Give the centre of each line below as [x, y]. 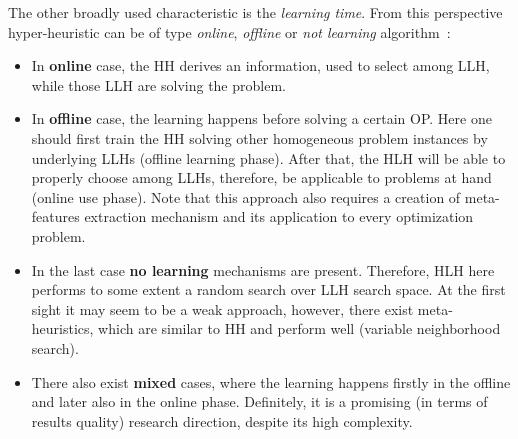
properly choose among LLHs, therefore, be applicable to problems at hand [261, 177]
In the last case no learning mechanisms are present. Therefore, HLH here [263, 269]
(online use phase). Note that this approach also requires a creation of [246, 196]
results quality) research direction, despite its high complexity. [222, 420]
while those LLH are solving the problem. [158, 84]
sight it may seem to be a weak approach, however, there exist [222, 308]
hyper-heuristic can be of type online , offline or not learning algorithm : [229, 31]
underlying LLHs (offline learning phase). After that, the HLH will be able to [268, 157]
